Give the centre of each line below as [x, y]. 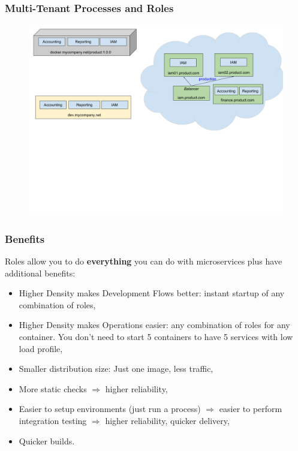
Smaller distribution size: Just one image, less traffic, [116, 369]
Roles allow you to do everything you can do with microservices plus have [144, 261]
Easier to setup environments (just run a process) [110, 409]
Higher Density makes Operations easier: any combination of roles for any [154, 325]
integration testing [53, 420]
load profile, [41, 348]
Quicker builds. [47, 441]
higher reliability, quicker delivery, [167, 420]
